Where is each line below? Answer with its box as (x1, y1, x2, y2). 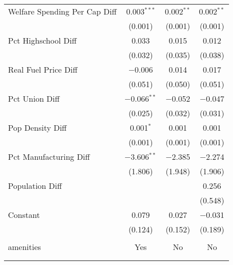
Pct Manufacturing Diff (8, 151, 90, 162)
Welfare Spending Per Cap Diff (8, 6, 117, 17)
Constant (8, 209, 40, 220)
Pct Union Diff (8, 93, 60, 104)
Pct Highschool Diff (8, 35, 76, 46)
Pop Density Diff (8, 122, 67, 133)
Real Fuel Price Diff (8, 64, 77, 75)
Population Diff (8, 180, 62, 191)
